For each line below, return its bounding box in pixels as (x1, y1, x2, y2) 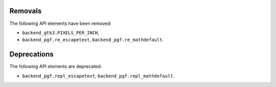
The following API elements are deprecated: (9, 64, 102, 70)
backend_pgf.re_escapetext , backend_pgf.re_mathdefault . (22, 37, 164, 43)
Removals (9, 7, 42, 15)
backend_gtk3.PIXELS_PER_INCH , (22, 30, 100, 36)
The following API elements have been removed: (9, 20, 112, 26)
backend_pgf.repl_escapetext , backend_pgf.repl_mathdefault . (22, 73, 175, 79)
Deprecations (9, 50, 54, 59)
